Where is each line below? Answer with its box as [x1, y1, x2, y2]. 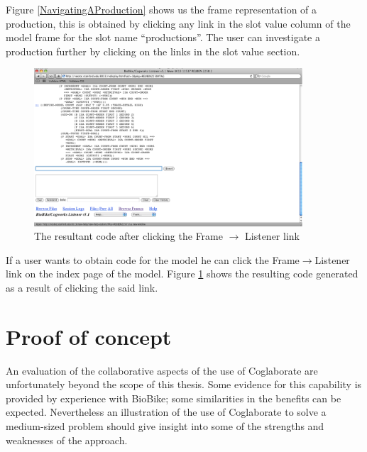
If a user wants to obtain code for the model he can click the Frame [6, 252, 300, 267]
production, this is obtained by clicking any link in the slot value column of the [6, 16, 351, 31]
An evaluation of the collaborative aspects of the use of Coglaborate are [6, 363, 318, 377]
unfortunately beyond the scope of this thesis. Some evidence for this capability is [6, 377, 362, 392]
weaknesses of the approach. [6, 432, 128, 447]
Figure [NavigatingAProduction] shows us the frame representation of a [6, 2, 317, 16]
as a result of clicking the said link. [6, 280, 158, 294]
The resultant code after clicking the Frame [34, 228, 223, 243]
